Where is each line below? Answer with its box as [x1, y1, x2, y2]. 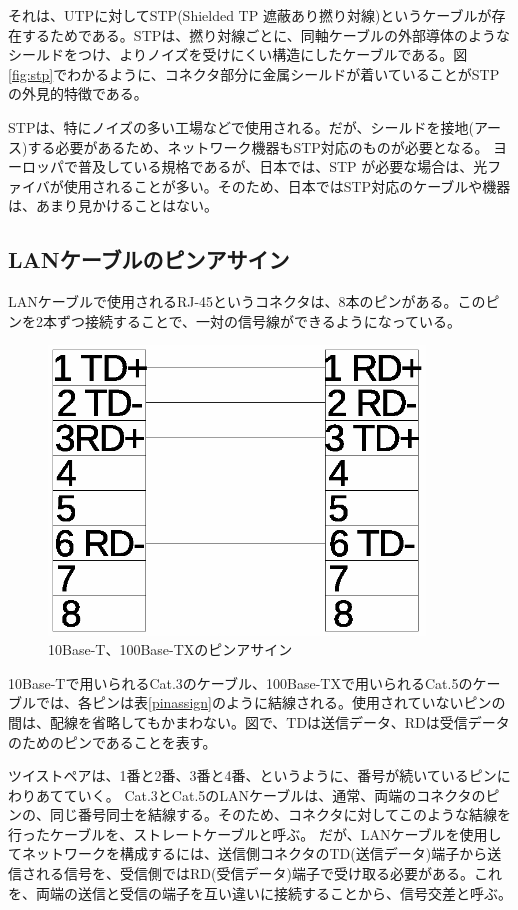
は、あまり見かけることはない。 [8, 195, 218, 216]
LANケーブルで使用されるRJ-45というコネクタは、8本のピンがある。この [8, 291, 486, 312]
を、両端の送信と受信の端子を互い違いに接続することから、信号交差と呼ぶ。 [8, 882, 512, 903]
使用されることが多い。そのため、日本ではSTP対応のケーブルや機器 [63, 175, 511, 196]
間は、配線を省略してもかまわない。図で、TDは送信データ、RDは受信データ [8, 711, 510, 732]
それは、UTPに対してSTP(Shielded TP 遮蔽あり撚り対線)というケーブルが [8, 5, 492, 25]
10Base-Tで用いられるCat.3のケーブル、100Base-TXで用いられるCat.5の [8, 672, 473, 693]
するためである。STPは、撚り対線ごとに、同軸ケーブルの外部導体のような [21, 24, 511, 45]
